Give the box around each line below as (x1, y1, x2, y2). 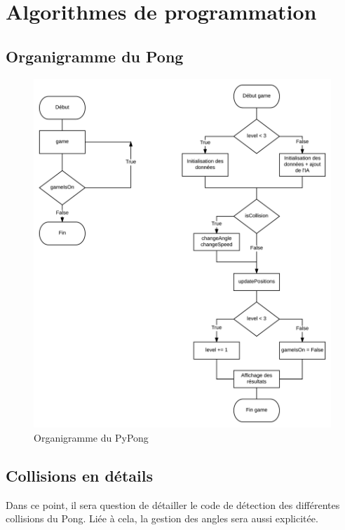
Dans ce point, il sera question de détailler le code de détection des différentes (6, 497, 340, 512)
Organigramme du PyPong (34, 430, 149, 445)
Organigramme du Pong (6, 45, 184, 67)
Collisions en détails (6, 465, 153, 487)
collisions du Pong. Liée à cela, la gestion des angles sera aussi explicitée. (6, 511, 318, 526)
